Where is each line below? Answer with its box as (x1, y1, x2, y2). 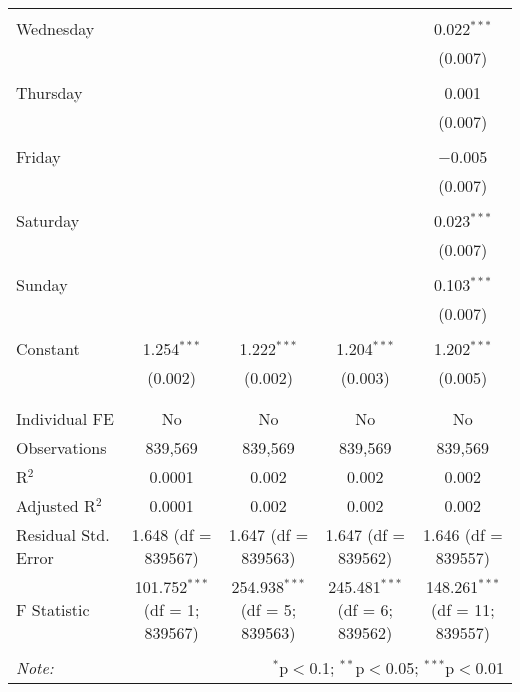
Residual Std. (16, 523, 110, 546)
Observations (16, 436, 107, 459)
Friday (16, 145, 61, 168)
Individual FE (16, 407, 114, 430)
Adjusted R (16, 494, 96, 517)
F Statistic (16, 598, 90, 621)
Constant (16, 337, 80, 360)
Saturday (16, 209, 80, 232)
